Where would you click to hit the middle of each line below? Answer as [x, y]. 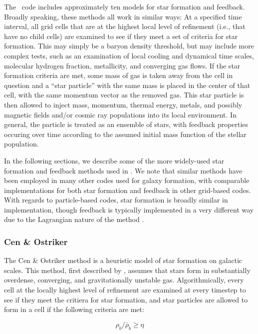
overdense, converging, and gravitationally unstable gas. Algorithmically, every [124, 280]
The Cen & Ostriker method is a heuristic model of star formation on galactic [123, 260]
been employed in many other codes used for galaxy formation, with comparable [127, 180]
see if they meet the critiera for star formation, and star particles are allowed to [126, 299]
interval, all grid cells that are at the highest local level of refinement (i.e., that [125, 26]
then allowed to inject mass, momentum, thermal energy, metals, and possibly [123, 104]
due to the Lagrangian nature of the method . [74, 219]
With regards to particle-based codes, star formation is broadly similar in [116, 200]
